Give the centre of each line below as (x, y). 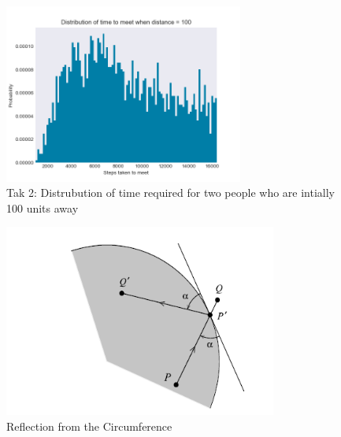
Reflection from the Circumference (89, 426)
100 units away (43, 207)
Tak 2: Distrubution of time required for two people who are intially (171, 193)
